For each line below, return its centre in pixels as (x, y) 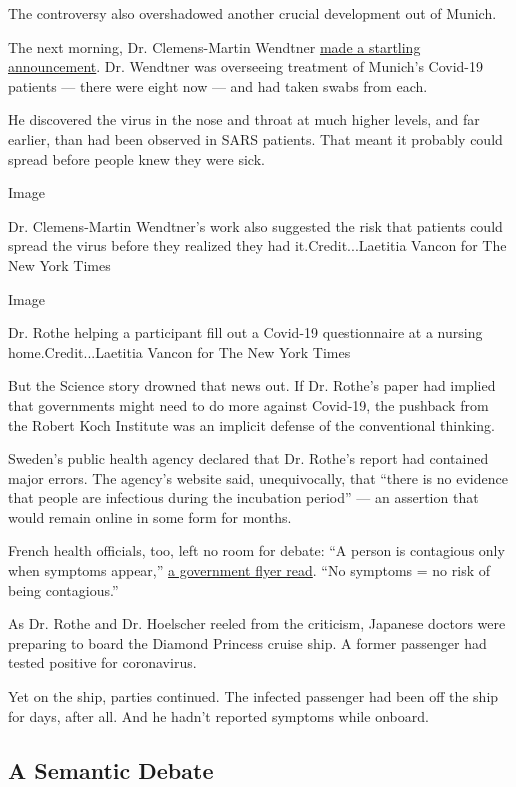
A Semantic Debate (111, 769)
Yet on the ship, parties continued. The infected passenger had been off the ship (253, 696)
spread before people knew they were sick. (136, 158)
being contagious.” (63, 589)
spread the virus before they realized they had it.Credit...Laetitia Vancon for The (257, 245)
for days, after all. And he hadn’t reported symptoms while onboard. (218, 715)
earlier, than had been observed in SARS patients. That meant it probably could (255, 138)
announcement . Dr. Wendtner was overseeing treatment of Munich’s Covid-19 (246, 66)
